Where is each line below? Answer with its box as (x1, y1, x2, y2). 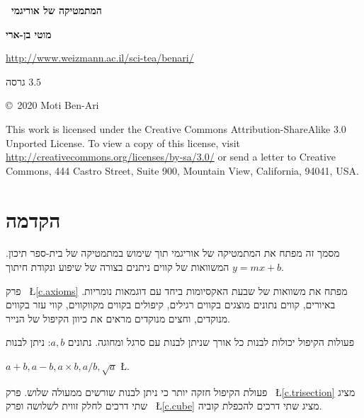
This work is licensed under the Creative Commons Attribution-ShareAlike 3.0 (6, 121, 346, 136)
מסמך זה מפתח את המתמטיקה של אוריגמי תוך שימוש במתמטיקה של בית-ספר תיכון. (6, 245, 340, 260)
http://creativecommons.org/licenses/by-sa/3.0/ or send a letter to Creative (6, 149, 336, 164)
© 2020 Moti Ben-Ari (6, 98, 99, 112)
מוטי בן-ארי (6, 26, 52, 41)
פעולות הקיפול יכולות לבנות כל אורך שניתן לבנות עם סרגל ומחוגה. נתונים (67, 335, 354, 349)
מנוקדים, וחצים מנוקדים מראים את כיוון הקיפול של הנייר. (6, 310, 230, 325)
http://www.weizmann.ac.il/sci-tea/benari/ (6, 50, 194, 65)
